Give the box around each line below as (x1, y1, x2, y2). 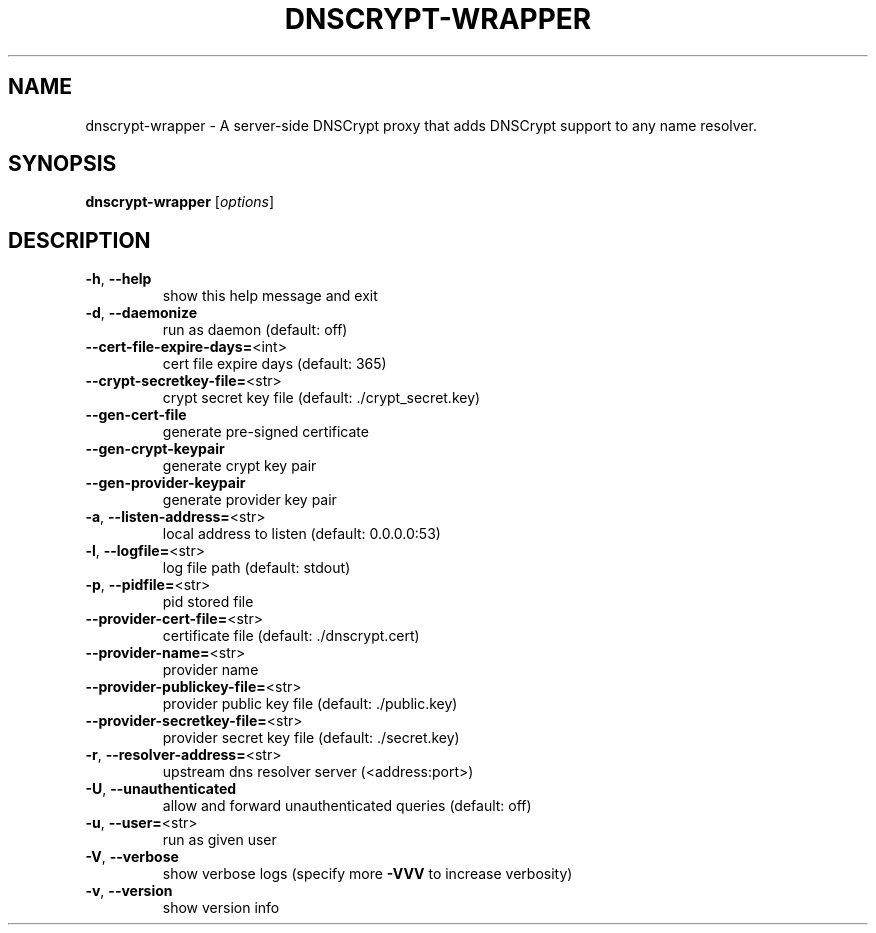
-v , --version (85, 882, 173, 900)
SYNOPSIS (8, 151, 117, 177)
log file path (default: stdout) (162, 559, 351, 577)
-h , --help (85, 270, 152, 288)
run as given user (162, 831, 277, 849)
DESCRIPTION (8, 227, 151, 253)
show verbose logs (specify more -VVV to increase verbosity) (162, 865, 573, 883)
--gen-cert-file (85, 406, 187, 424)
